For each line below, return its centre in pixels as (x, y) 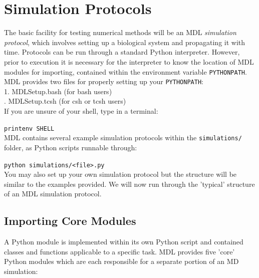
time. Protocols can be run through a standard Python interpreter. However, (122, 52)
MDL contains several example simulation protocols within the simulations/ (123, 137)
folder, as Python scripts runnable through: (71, 147)
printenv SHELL (29, 128)
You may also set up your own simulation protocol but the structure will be (120, 174)
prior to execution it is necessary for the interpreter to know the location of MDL (129, 61)
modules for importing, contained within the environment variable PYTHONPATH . (125, 71)
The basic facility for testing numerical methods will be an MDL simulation (120, 32)
